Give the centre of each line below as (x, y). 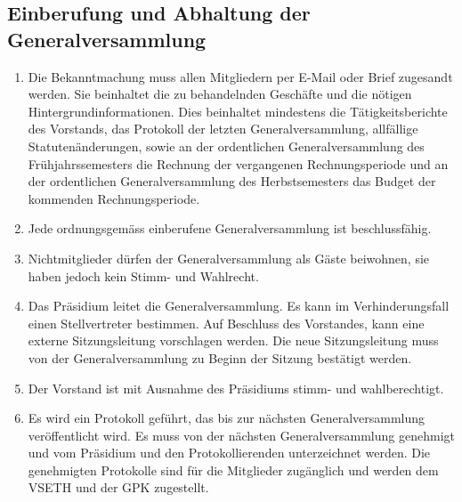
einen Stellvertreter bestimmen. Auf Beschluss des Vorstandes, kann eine (226, 323)
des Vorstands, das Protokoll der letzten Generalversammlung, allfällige (223, 129)
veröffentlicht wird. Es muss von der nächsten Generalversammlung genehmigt (241, 435)
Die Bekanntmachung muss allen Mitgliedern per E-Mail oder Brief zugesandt (240, 76)
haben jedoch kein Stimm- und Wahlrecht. (143, 275)
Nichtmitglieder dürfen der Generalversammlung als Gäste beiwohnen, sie (229, 258)
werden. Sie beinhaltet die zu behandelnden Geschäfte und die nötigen (220, 94)
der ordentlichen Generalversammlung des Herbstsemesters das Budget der (232, 181)
